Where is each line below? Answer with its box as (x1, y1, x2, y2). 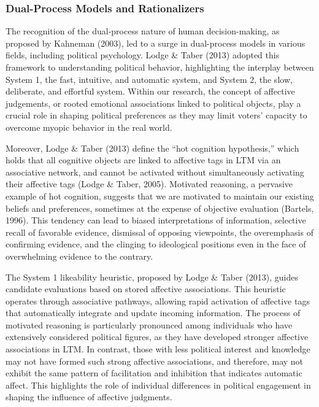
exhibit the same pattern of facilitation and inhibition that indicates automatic (6, 366, 302, 379)
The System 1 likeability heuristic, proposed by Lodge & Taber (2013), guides (6, 270, 299, 283)
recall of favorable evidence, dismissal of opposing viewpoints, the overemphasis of (6, 225, 313, 238)
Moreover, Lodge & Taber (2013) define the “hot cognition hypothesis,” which (6, 141, 299, 154)
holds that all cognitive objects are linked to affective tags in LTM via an (6, 153, 281, 166)
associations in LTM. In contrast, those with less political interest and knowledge (6, 343, 310, 355)
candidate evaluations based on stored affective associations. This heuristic (6, 282, 286, 295)
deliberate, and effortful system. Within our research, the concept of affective (6, 85, 295, 98)
